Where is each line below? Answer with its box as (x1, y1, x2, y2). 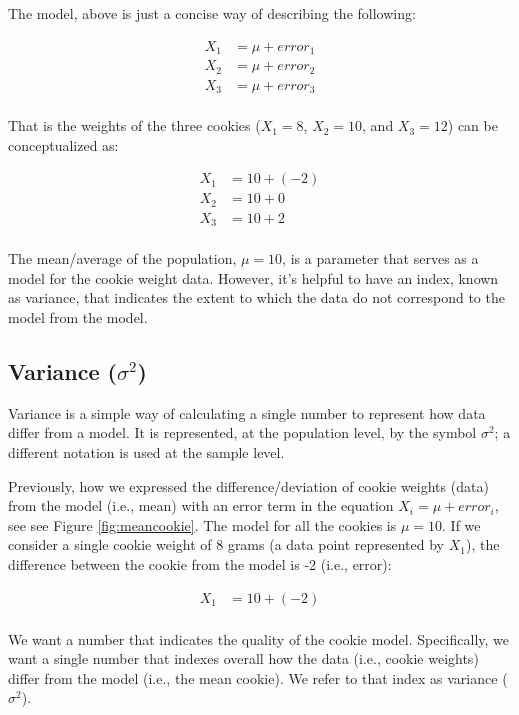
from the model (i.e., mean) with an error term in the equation (8, 495, 394, 516)
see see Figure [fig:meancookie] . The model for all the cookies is (8, 514, 397, 535)
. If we (442, 514, 481, 535)
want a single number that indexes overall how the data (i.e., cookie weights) (8, 648, 479, 669)
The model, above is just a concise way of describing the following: (8, 3, 416, 23)
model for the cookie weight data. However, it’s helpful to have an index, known (8, 267, 499, 288)
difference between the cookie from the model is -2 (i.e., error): (8, 554, 392, 575)
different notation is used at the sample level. (8, 442, 285, 463)
